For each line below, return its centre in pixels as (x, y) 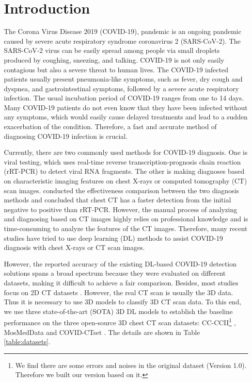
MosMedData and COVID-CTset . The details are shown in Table (102, 332)
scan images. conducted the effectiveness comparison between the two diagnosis (122, 190)
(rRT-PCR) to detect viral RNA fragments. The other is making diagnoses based (124, 171)
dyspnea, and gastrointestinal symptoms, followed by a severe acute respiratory (121, 88)
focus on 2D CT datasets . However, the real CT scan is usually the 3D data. (118, 292)
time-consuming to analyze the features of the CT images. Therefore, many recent (126, 228)
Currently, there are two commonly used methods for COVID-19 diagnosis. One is (126, 152)
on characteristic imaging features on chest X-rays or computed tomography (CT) (126, 181)
